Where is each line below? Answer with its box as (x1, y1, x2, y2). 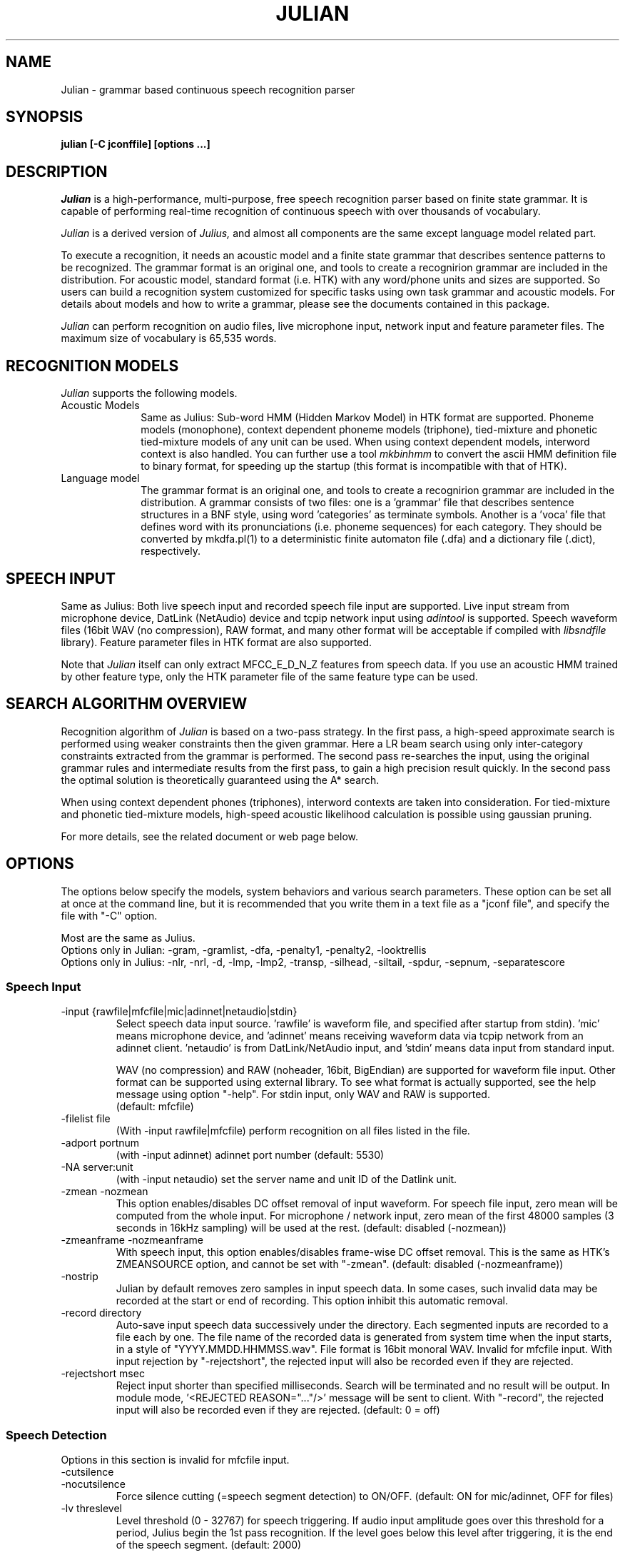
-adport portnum (61, 1137, 140, 1149)
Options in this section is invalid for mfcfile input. (61, 1454, 290, 1466)
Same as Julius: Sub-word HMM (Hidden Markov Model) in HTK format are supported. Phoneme (141, 411, 594, 424)
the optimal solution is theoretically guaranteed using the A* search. (61, 773, 380, 786)
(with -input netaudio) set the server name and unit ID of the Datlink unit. (116, 1173, 457, 1186)
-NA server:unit (61, 1161, 133, 1174)
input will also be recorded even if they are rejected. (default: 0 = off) (116, 1404, 440, 1416)
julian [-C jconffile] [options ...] (61, 138, 210, 151)
